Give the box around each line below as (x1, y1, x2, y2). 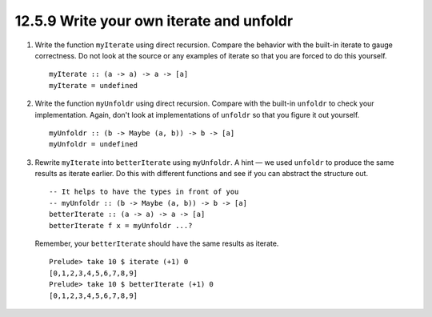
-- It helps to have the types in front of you (49, 187, 239, 196)
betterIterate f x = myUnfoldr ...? (49, 221, 193, 230)
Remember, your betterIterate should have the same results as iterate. (34, 239, 279, 248)
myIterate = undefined (49, 81, 138, 90)
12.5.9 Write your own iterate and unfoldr (14, 12, 294, 30)
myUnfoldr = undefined (49, 140, 138, 149)
